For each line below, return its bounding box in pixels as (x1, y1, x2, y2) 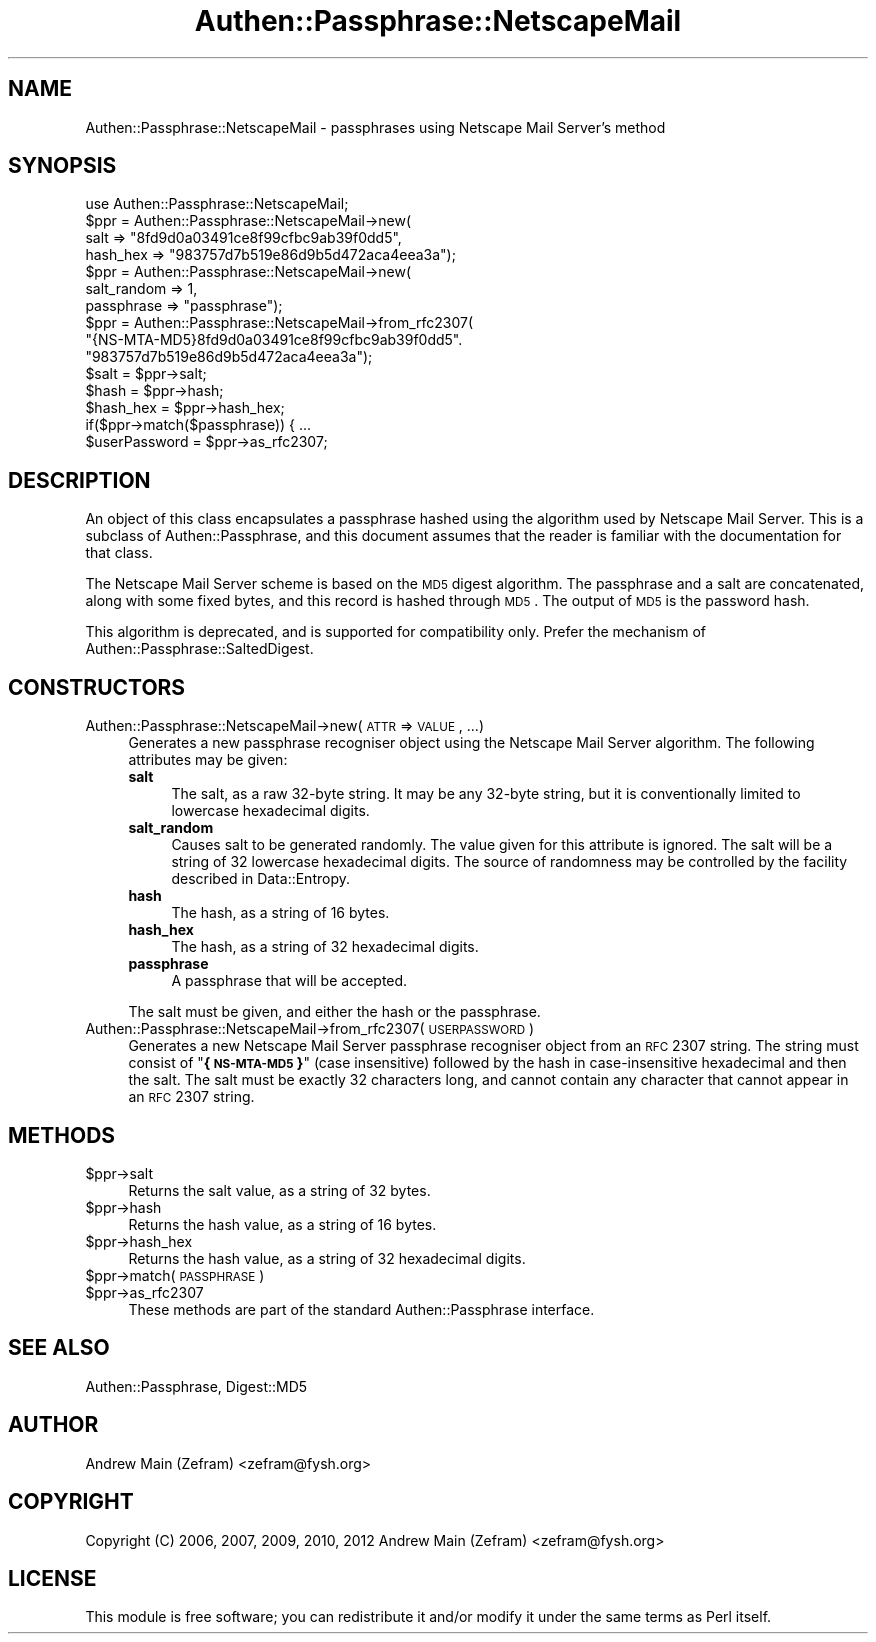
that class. (85, 544, 153, 562)
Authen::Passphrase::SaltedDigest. (85, 640, 314, 658)
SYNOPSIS (8, 153, 117, 179)
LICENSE (8, 1565, 97, 1591)
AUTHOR (8, 1412, 99, 1438)
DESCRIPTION (8, 467, 151, 493)
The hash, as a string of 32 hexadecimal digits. (171, 938, 479, 956)
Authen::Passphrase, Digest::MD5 (85, 1377, 308, 1395)
